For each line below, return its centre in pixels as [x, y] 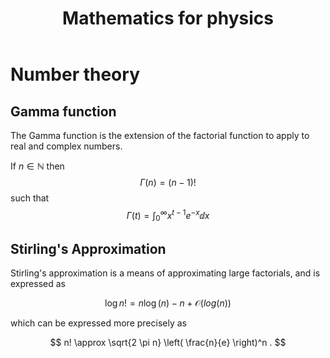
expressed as [38, 284]
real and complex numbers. [66, 146]
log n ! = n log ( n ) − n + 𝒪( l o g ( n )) [168, 303]
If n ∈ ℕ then [37, 166]
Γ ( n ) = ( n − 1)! [168, 182]
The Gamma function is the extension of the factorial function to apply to [160, 135]
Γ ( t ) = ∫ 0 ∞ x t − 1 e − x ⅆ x [168, 216]
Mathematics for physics [168, 18]
